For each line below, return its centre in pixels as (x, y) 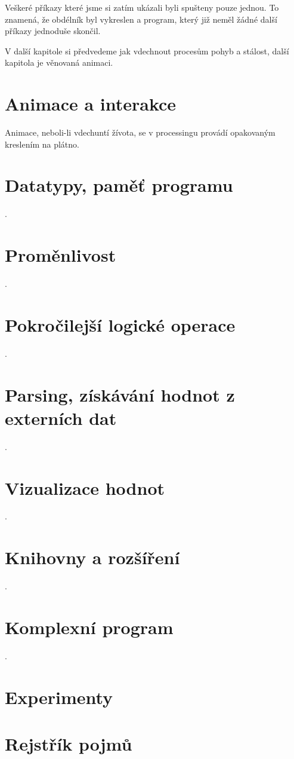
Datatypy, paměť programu (119, 185)
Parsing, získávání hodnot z (120, 394)
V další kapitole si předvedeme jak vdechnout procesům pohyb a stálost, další (147, 51)
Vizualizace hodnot (85, 487)
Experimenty (59, 697)
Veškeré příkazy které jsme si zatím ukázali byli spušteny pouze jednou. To (142, 7)
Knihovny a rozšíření (92, 557)
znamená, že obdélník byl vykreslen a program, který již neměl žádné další (141, 19)
